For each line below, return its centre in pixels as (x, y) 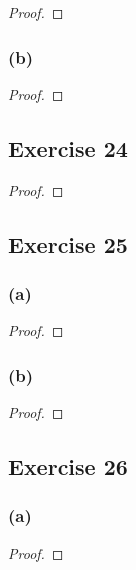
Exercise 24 (68, 147)
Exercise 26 (68, 466)
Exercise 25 (68, 243)
